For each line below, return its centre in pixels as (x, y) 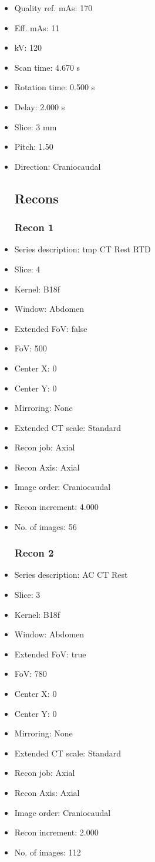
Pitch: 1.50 (34, 147)
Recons (36, 198)
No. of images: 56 (46, 526)
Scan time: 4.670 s (47, 67)
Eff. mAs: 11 (37, 27)
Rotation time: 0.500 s (55, 87)
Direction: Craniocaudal (58, 166)
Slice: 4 (27, 269)
